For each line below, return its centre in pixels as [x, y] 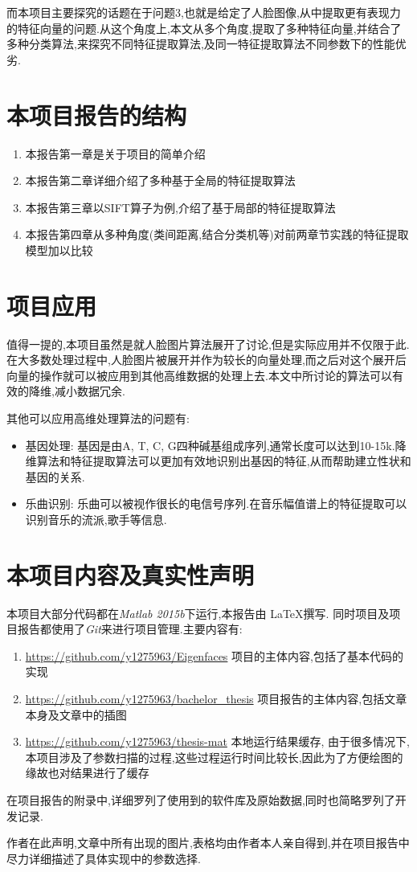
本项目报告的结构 [97, 115]
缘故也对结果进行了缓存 [87, 773]
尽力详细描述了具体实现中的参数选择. [104, 858]
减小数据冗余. [90, 391]
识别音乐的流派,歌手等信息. [96, 519]
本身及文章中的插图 [76, 714]
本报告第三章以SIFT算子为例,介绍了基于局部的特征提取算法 [180, 207]
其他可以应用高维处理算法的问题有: [98, 418]
